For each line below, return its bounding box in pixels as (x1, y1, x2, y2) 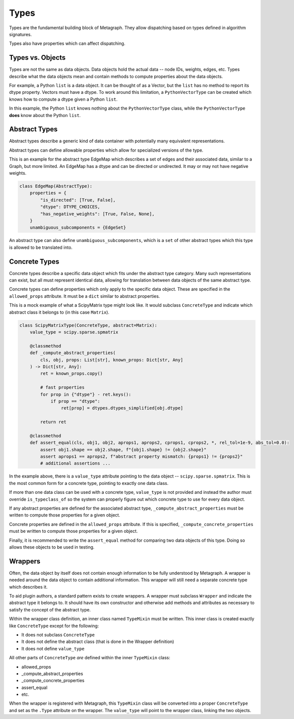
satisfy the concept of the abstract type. (9, 606, 91, 612)
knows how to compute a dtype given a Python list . (9, 96, 118, 102)
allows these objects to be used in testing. (9, 544, 95, 550)
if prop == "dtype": (50, 398, 100, 404)
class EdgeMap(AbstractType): (19, 183, 93, 189)
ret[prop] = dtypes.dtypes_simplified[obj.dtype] (61, 405, 183, 411)
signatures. (9, 31, 32, 37)
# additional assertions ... (40, 461, 111, 466)
